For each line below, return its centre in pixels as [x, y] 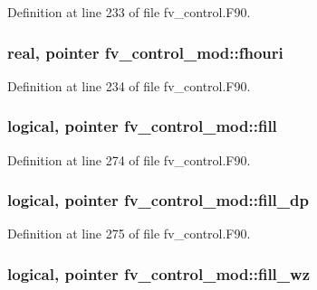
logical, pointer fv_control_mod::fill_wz [158, 273]
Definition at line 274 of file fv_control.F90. [129, 159]
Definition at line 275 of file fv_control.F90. [129, 234]
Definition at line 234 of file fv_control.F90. [129, 85]
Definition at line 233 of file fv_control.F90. [129, 12]
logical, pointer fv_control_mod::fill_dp [158, 200]
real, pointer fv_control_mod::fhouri [145, 52]
